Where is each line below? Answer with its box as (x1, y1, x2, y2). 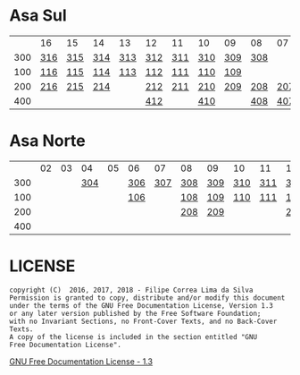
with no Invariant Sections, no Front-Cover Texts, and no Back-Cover (9, 317, 278, 326)
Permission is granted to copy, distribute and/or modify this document (9, 293, 286, 303)
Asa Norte (9, 131, 87, 151)
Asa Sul (9, 5, 67, 26)
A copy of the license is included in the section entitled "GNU (9, 332, 257, 341)
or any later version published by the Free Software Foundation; (9, 309, 262, 318)
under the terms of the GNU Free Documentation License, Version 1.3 (9, 301, 274, 310)
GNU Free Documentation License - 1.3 (9, 355, 154, 367)
